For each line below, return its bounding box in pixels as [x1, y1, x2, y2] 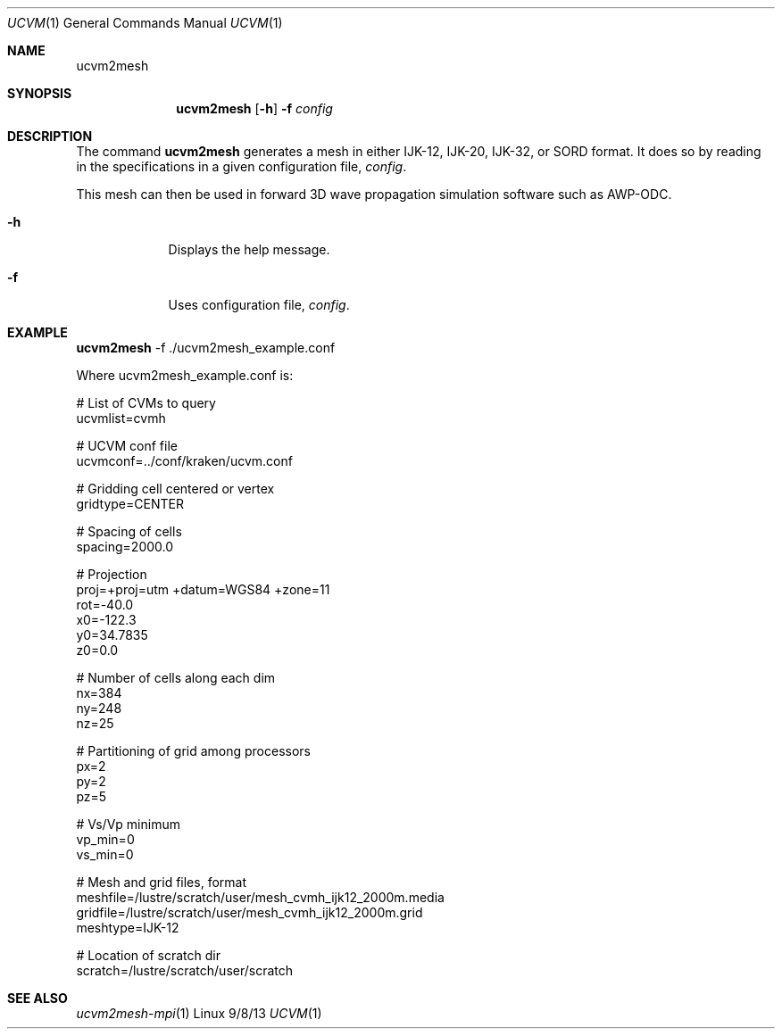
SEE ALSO [7, 990, 68, 1006]
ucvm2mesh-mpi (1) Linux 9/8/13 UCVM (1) [76, 1006, 322, 1021]
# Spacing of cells [76, 524, 182, 539]
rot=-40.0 [76, 597, 134, 612]
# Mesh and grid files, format [76, 874, 246, 890]
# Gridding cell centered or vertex [76, 481, 275, 496]
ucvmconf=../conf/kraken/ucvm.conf [76, 453, 293, 468]
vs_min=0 [76, 847, 134, 862]
